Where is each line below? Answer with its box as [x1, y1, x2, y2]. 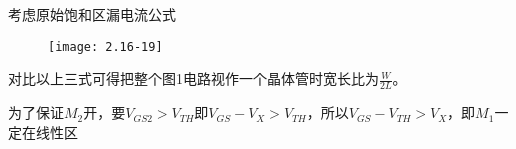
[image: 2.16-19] [48, 39, 163, 54]
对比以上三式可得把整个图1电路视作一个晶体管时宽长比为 [8, 68, 379, 89]
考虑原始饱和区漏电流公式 [8, 4, 176, 24]
